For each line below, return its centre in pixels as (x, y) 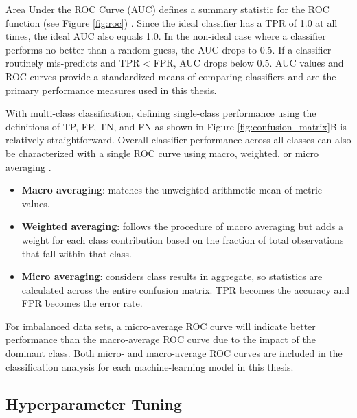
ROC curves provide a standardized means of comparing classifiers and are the (171, 76)
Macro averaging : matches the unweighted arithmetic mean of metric (172, 190)
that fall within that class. (77, 253)
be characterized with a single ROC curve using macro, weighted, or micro (162, 153)
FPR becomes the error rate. (82, 303)
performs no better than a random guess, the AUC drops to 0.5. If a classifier (169, 49)
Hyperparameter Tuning (94, 403)
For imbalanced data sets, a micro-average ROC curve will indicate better (161, 326)
